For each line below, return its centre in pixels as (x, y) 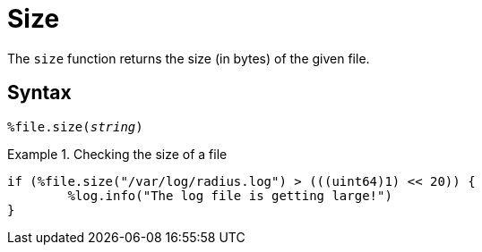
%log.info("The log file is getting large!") (230, 195)
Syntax (39, 93)
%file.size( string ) (75, 126)
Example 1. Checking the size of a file (117, 154)
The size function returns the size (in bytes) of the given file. (189, 58)
